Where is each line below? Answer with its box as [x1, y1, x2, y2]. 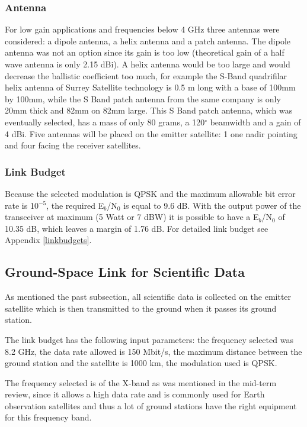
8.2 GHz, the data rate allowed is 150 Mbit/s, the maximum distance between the [5, 345, 302, 357]
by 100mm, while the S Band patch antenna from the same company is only [5, 92, 281, 105]
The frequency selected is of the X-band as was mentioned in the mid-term [5, 376, 277, 389]
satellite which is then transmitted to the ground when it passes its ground [5, 302, 277, 314]
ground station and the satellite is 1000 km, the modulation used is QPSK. [5, 357, 277, 369]
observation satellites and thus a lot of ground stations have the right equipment [5, 399, 297, 412]
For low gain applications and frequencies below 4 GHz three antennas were [5, 23, 280, 35]
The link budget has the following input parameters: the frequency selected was [5, 333, 293, 345]
